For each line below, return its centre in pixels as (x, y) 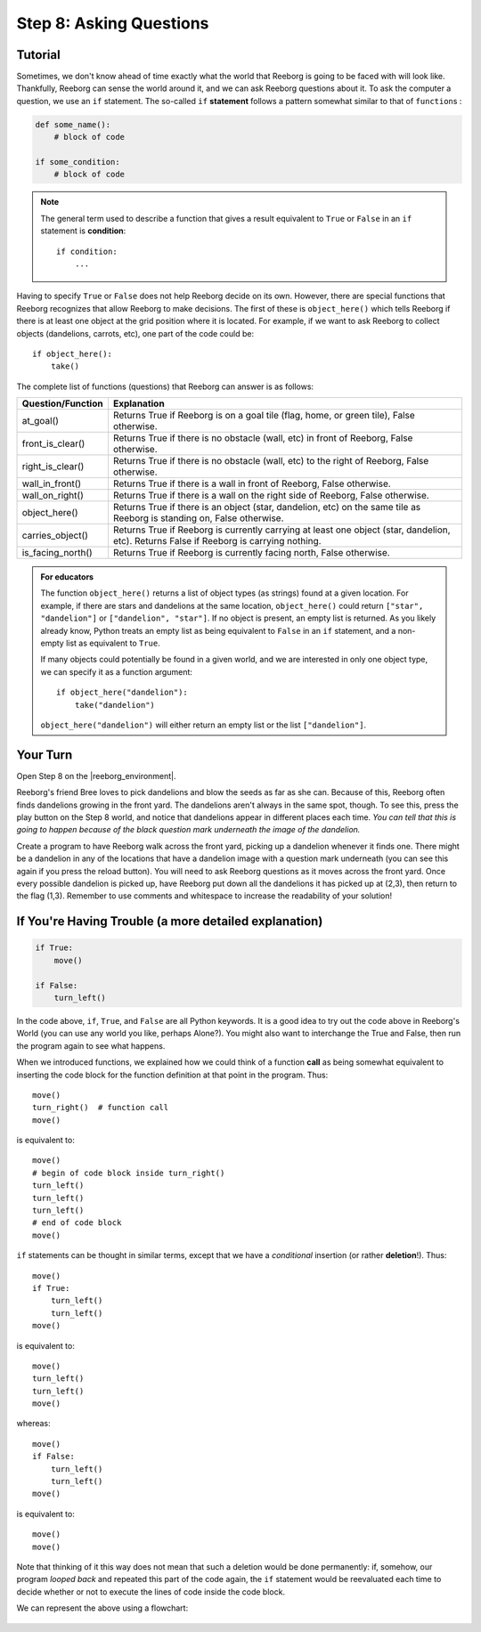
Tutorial (39, 55)
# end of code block (77, 1223)
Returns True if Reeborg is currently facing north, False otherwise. (252, 553)
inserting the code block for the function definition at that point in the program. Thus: (172, 1075)
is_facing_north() (57, 553)
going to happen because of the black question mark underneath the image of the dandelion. (188, 830)
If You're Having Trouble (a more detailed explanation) (170, 922)
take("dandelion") (115, 705)
